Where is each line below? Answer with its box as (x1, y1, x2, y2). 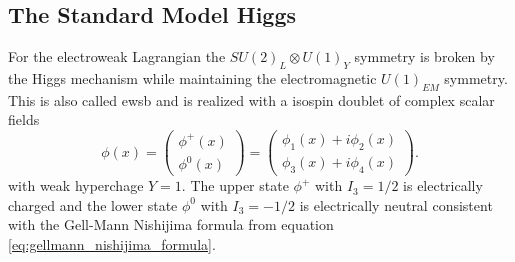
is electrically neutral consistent (299, 194, 493, 215)
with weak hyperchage (8, 175, 144, 196)
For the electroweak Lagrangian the (8, 46, 226, 67)
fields (8, 109, 40, 130)
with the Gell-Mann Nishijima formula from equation (8, 214, 334, 235)
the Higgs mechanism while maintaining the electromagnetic (8, 68, 377, 88)
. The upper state (181, 175, 289, 196)
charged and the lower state (8, 194, 178, 215)
